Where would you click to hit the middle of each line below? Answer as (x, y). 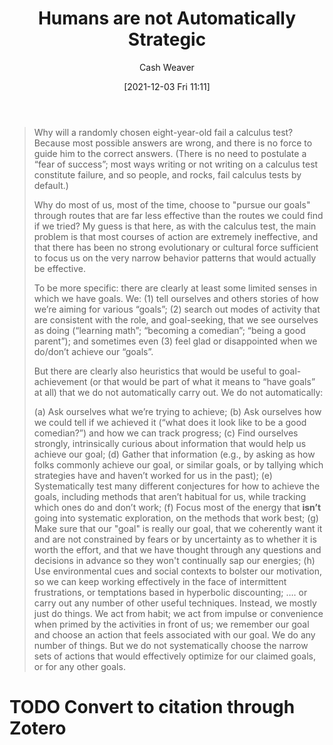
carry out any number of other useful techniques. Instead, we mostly (175, 603)
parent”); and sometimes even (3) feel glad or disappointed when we (175, 341)
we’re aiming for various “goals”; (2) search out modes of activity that (177, 309)
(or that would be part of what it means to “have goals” (202, 381)
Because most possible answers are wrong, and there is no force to (173, 143)
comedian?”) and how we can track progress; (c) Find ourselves (166, 433)
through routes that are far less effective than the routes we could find (178, 215)
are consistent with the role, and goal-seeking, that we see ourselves (176, 319)
